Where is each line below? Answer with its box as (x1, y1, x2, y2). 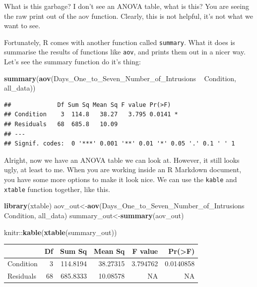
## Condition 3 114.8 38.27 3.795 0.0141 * (4, 111, 178, 118)
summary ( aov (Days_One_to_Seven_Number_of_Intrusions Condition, (4, 73, 236, 83)
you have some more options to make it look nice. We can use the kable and (4, 174, 237, 185)
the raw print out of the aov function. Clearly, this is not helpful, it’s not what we (4, 10, 254, 21)
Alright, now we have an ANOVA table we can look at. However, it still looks (4, 154, 240, 165)
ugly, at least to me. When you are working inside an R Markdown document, (4, 164, 242, 175)
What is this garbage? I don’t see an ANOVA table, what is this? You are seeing (4, 1, 250, 11)
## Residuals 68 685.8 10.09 (4, 121, 118, 128)
